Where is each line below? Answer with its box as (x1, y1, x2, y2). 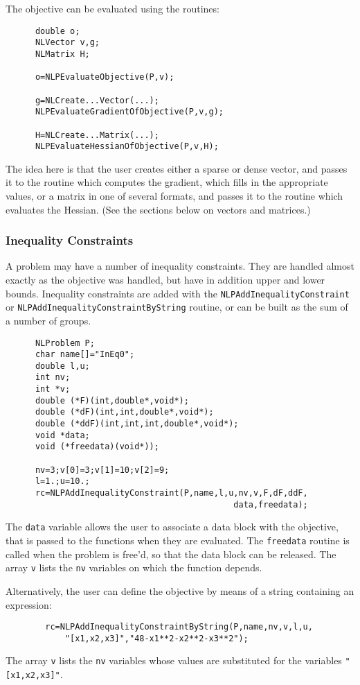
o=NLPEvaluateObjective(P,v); (35, 72, 174, 83)
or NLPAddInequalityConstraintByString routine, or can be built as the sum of (6, 300, 348, 314)
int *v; (35, 384, 71, 394)
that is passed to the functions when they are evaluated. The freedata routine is (6, 533, 350, 547)
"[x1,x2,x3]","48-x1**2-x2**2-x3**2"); (64, 633, 249, 643)
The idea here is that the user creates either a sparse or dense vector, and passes (6, 161, 348, 175)
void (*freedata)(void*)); (35, 442, 159, 452)
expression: (6, 597, 52, 612)
